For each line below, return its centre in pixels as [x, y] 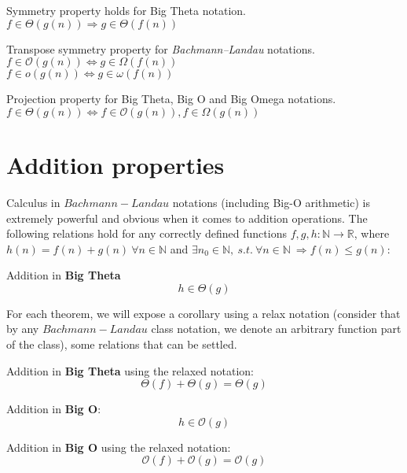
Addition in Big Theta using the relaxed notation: [130, 370]
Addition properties [115, 164]
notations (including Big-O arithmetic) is [271, 202]
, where [372, 233]
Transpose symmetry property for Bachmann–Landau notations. [161, 48]
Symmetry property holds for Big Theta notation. [126, 10]
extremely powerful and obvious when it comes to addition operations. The [187, 218]
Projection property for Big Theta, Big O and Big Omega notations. [171, 99]
